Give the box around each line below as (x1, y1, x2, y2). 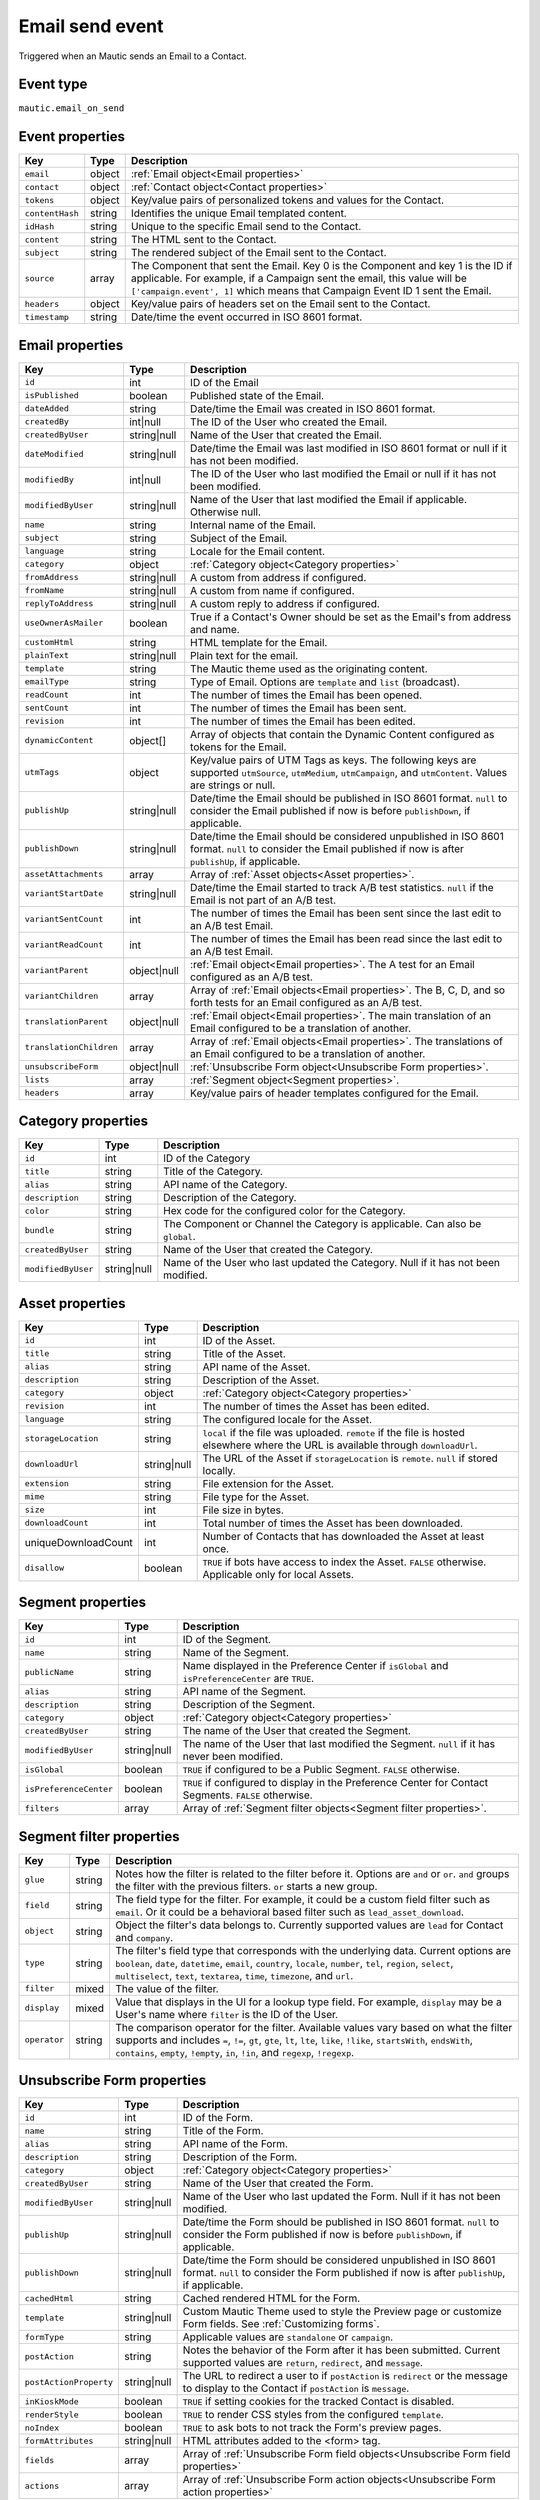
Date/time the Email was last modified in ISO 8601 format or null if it (190, 441, 507, 455)
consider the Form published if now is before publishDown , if (182, 2228, 462, 2242)
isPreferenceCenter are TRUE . (182, 1671, 315, 1685)
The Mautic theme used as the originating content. (190, 661, 428, 675)
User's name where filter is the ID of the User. (115, 2007, 339, 2021)
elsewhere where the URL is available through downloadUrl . (202, 1438, 478, 1452)
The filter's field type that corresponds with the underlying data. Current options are (115, 1943, 512, 1957)
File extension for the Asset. (202, 1476, 335, 1490)
